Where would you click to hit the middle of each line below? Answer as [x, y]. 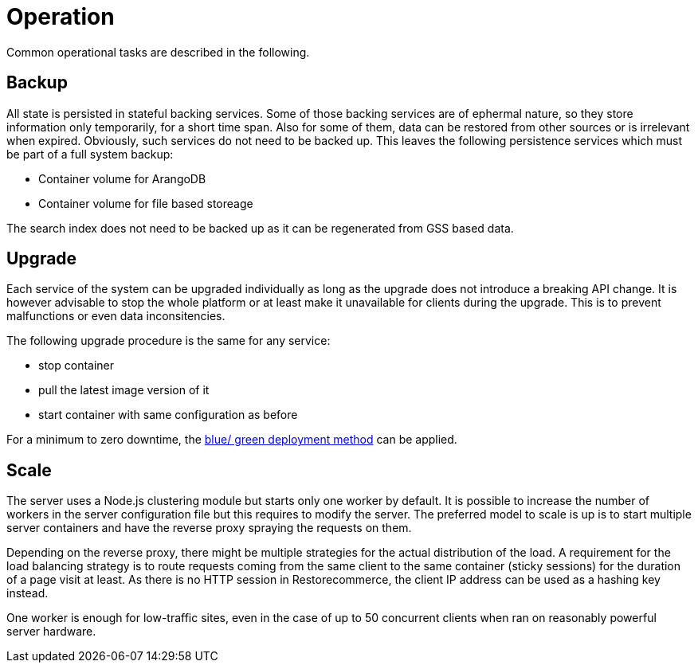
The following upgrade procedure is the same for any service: [169, 341]
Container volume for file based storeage [146, 203]
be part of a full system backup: [90, 154]
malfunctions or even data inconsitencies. [116, 316]
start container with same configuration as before [168, 415]
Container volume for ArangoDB [122, 178]
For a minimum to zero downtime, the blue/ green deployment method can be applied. [232, 440]
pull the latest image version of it [124, 390]
